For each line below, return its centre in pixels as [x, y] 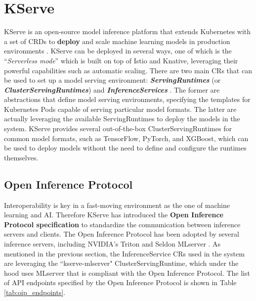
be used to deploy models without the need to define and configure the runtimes [125, 148]
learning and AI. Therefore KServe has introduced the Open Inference [114, 215]
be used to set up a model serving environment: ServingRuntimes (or [112, 80]
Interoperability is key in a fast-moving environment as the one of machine [117, 205]
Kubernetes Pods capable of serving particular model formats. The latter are [120, 109]
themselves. [21, 157]
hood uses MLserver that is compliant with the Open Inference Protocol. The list [127, 273]
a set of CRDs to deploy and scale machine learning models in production [117, 41]
